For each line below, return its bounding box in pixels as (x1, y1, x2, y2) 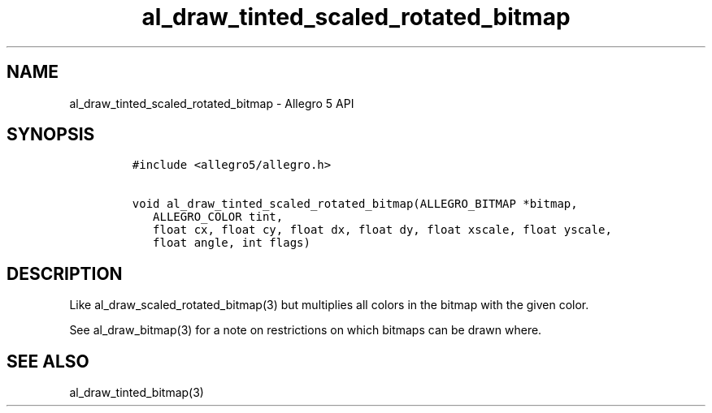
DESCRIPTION (7, 263, 123, 284)
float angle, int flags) (153, 236, 310, 250)
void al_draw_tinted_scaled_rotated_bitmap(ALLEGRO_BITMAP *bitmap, (132, 197, 578, 211)
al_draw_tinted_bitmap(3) (69, 385, 204, 400)
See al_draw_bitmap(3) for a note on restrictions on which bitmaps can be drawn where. (69, 323, 542, 338)
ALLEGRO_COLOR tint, (153, 210, 284, 224)
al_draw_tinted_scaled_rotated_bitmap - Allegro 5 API (69, 96, 354, 110)
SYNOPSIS (7, 124, 95, 145)
